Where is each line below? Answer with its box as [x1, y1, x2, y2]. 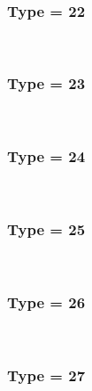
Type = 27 [7, 363, 86, 386]
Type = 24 [7, 145, 86, 167]
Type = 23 [7, 72, 86, 94]
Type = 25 [7, 217, 86, 240]
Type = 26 [7, 290, 86, 313]
